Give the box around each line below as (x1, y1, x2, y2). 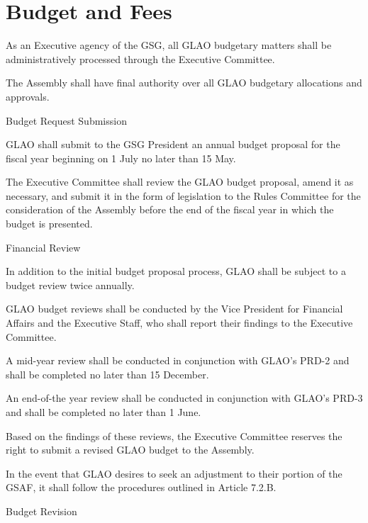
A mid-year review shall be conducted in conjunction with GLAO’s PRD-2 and (6, 353, 350, 368)
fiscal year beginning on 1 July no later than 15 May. (6, 150, 236, 165)
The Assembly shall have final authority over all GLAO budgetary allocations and (6, 75, 362, 90)
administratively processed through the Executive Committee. (6, 51, 275, 66)
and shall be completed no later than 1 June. (6, 405, 201, 419)
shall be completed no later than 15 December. (6, 366, 209, 381)
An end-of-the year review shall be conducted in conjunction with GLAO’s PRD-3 (6, 390, 363, 405)
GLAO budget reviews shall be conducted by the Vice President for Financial (6, 301, 343, 316)
